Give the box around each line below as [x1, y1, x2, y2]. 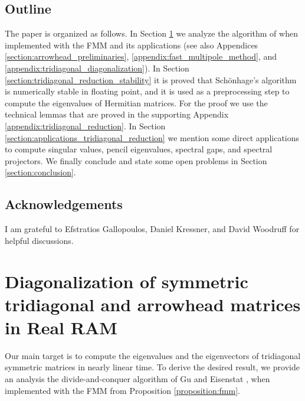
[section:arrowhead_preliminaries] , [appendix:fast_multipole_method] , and [5, 50, 277, 63]
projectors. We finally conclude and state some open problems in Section [5, 154, 267, 167]
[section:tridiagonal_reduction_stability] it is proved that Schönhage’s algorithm [5, 73, 297, 86]
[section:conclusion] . [5, 166, 76, 178]
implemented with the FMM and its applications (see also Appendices [5, 38, 258, 51]
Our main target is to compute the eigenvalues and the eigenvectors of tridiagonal [5, 349, 301, 361]
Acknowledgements [5, 195, 123, 213]
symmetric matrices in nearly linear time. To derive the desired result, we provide [5, 361, 300, 373]
